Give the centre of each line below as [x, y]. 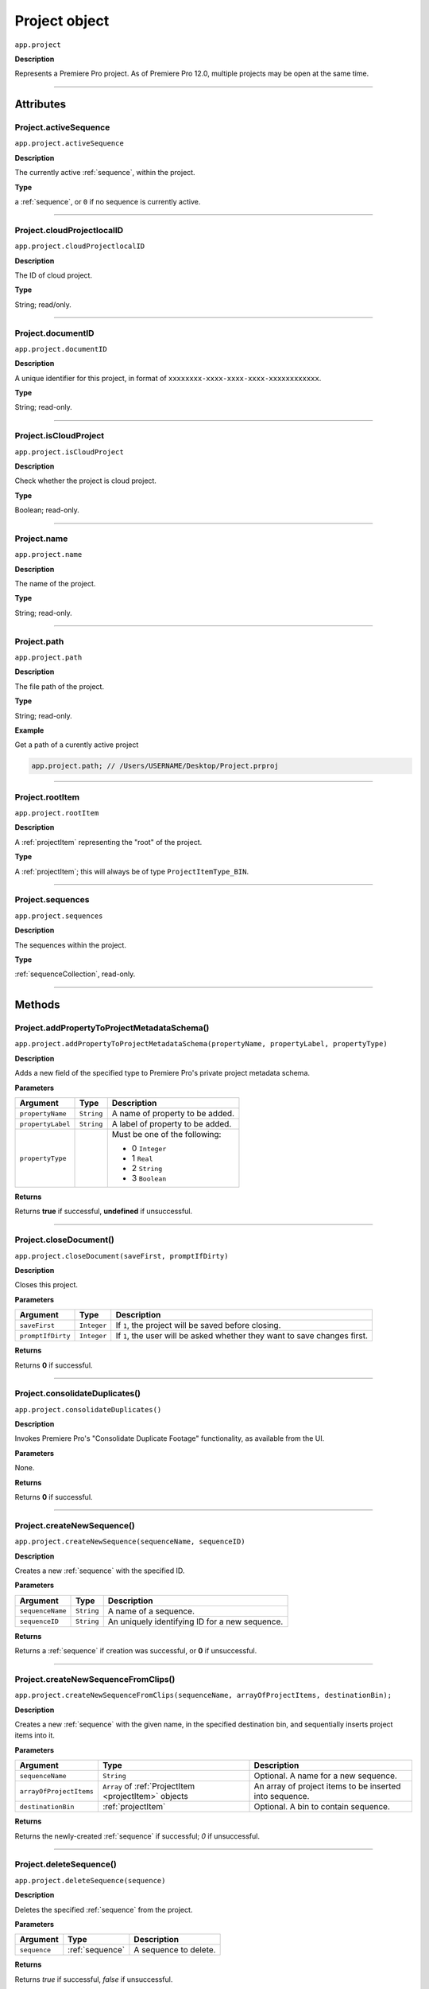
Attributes [41, 105]
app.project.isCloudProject [70, 452]
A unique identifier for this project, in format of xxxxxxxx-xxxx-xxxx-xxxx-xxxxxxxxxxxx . [168, 378]
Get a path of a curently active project [77, 745]
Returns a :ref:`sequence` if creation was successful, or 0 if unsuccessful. [136, 1651]
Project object [62, 21]
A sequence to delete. [175, 1950]
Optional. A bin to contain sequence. [322, 1807]
